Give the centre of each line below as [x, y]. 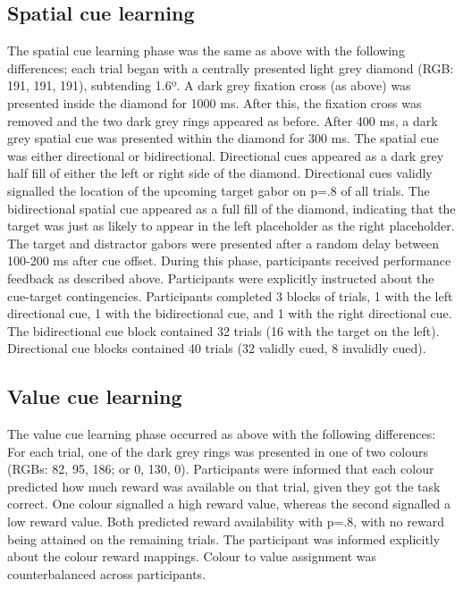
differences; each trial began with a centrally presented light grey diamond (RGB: [231, 67]
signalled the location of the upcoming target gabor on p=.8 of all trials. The [219, 190]
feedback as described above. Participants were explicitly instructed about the [221, 278]
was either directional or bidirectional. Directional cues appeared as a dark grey [226, 155]
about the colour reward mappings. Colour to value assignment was [192, 556]
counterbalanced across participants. [107, 573]
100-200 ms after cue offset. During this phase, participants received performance [229, 261]
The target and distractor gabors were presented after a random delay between [223, 243]
